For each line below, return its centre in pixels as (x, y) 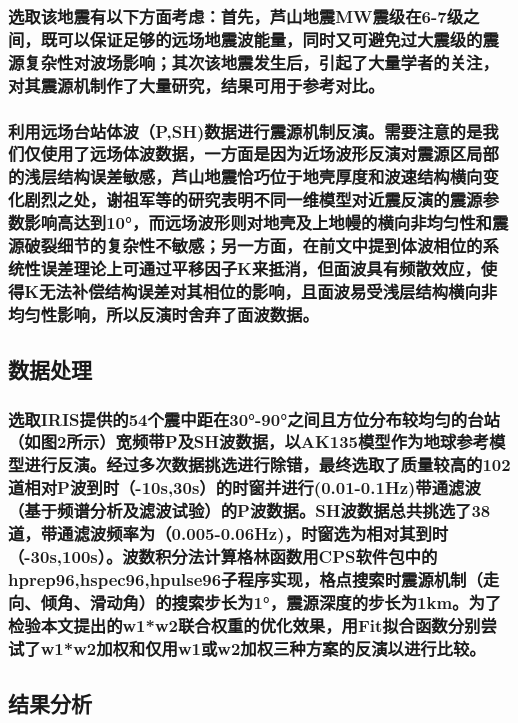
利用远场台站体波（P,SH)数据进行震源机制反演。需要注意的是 (245, 130)
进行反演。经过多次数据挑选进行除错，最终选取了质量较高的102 (267, 464)
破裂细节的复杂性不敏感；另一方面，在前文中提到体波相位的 (253, 245)
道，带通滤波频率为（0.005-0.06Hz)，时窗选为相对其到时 (228, 533)
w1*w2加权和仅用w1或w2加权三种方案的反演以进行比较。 (263, 647)
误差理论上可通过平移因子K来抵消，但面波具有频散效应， (260, 268)
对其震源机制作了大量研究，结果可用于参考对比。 (196, 84)
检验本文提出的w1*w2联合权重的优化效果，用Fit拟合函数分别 (244, 624)
